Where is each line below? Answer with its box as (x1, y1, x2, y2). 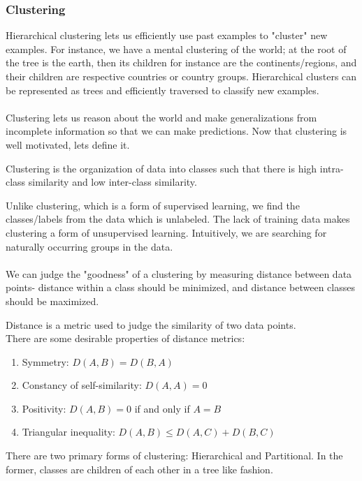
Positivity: (22, 401, 66, 415)
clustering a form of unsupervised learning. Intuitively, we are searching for (6, 225, 327, 239)
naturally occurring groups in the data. (6, 239, 173, 253)
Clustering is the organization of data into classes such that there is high (6, 161, 317, 175)
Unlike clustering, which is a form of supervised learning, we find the (6, 198, 300, 212)
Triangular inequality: (22, 424, 115, 439)
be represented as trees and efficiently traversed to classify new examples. (6, 82, 319, 97)
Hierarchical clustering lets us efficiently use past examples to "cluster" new (6, 28, 328, 43)
